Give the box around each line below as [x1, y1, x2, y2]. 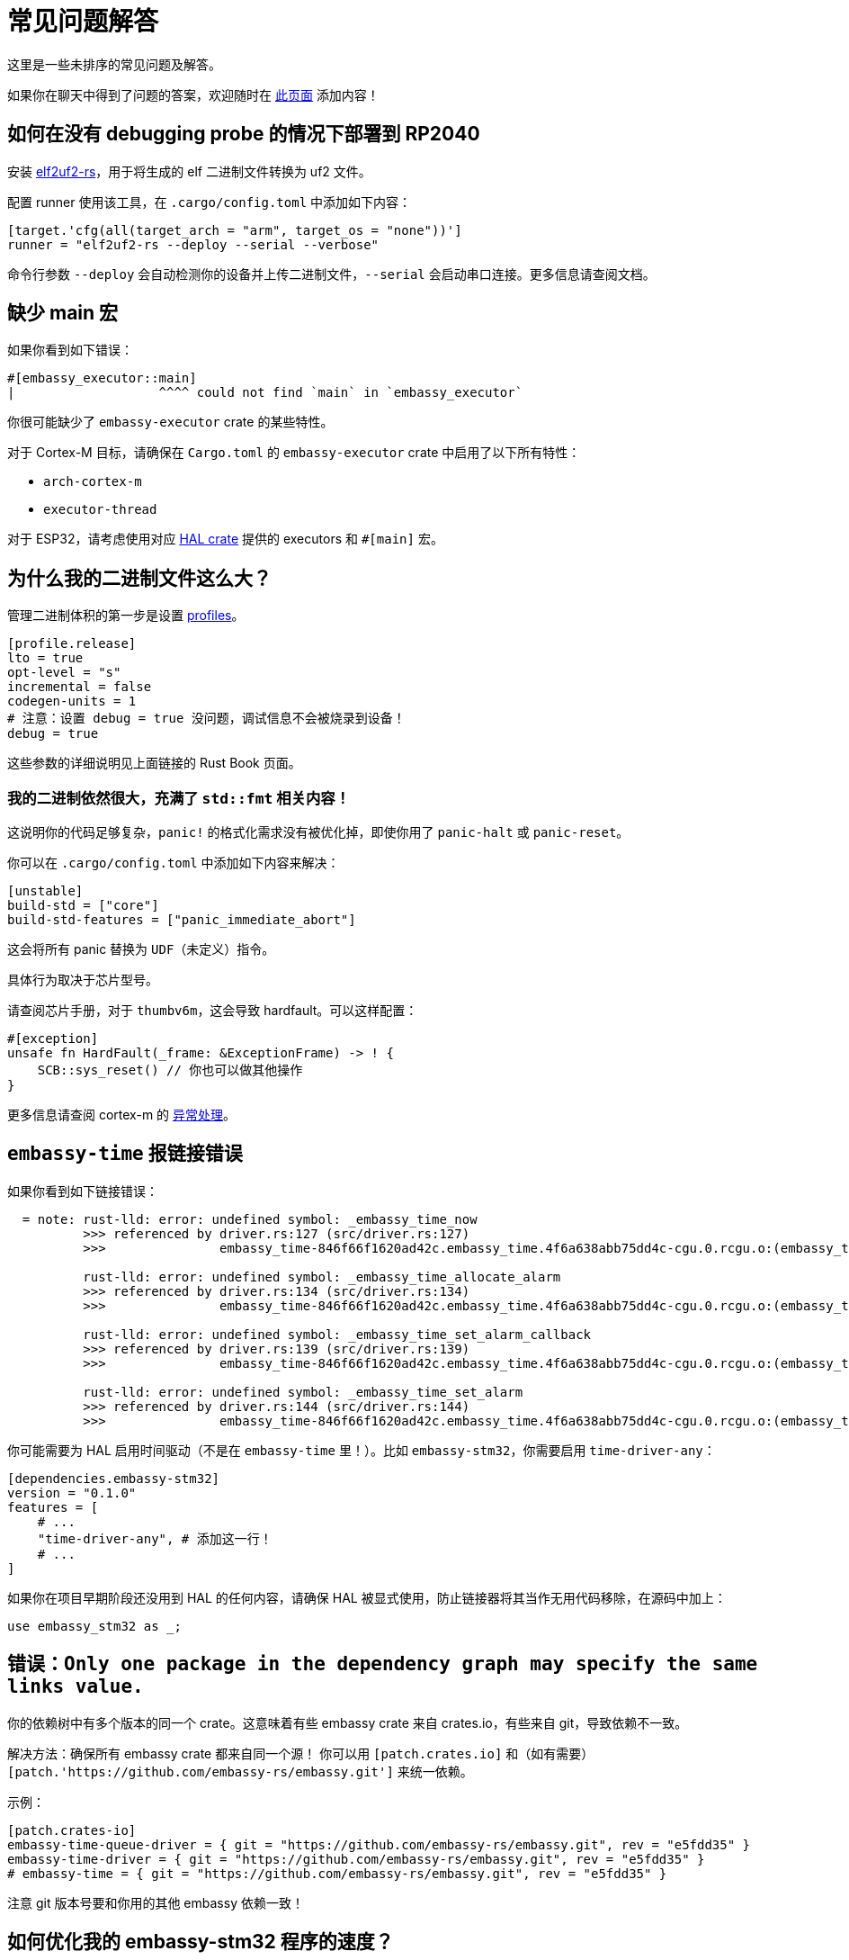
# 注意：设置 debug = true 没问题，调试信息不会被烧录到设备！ [7, 711, 406, 726]
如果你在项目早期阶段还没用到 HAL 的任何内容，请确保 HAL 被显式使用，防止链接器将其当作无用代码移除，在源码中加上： [7, 1589, 727, 1605]
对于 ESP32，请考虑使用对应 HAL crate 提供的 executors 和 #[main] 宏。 [7, 531, 443, 547]
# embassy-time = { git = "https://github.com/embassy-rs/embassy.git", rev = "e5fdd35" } [7, 1866, 667, 1881]
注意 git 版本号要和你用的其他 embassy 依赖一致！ [7, 1894, 304, 1911]
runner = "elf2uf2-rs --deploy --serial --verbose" [7, 237, 380, 252]
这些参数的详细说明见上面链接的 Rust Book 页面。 [7, 755, 301, 771]
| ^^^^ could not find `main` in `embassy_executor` [7, 385, 523, 400]
